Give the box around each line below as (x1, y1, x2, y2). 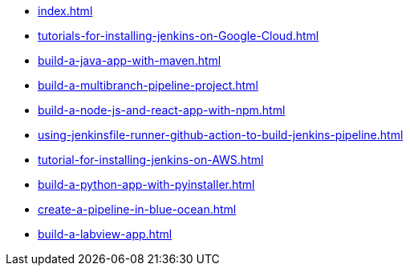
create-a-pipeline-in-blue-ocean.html (38, 202, 237, 216)
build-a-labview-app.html (38, 227, 173, 241)
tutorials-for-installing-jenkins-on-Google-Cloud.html (38, 29, 319, 42)
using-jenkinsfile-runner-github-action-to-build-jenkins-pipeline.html (38, 128, 404, 142)
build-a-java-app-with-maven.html (38, 54, 221, 67)
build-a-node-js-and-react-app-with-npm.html (38, 103, 286, 117)
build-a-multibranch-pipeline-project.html (38, 78, 258, 92)
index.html (38, 4, 93, 18)
